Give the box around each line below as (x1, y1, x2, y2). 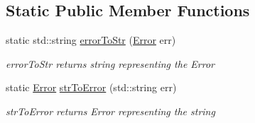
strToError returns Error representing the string (6, 103, 215, 118)
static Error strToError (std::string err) (6, 80, 177, 95)
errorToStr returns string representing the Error (6, 56, 215, 71)
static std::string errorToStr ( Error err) (6, 33, 176, 47)
